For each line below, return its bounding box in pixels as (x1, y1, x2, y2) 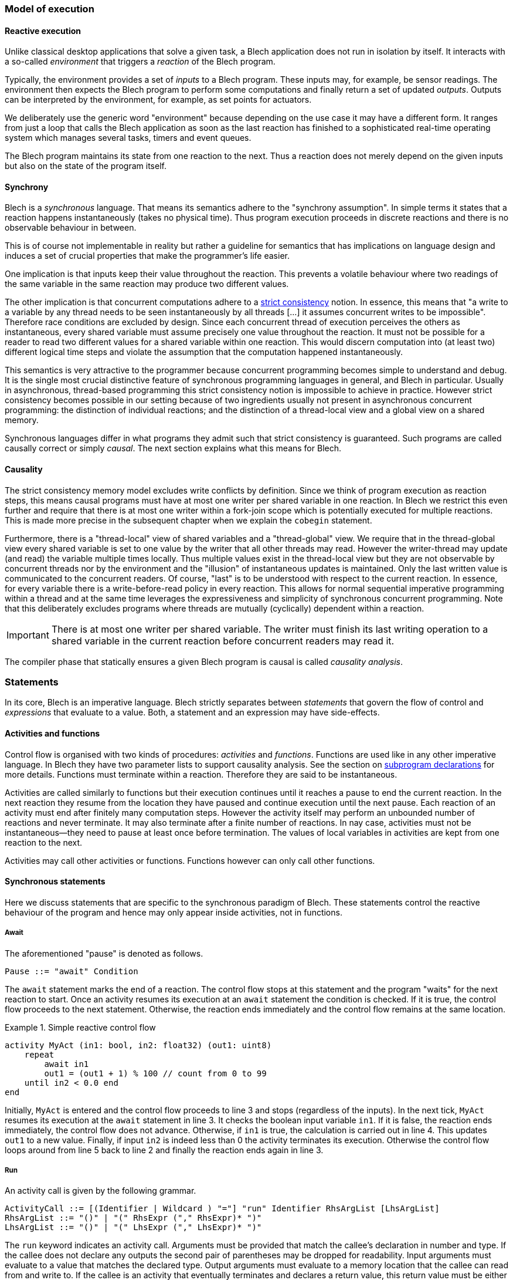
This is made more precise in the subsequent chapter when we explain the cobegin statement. (5, 515, 372, 525)
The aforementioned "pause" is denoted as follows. (5, 948, 203, 958)
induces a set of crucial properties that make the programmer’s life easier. (5, 251, 290, 261)
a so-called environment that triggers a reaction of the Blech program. (5, 56, 276, 67)
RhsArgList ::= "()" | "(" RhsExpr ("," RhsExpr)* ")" (5, 1213, 262, 1223)
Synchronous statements (5, 876, 106, 887)
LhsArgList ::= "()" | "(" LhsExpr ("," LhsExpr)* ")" (5, 1222, 262, 1232)
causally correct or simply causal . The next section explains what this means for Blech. (5, 443, 341, 454)
